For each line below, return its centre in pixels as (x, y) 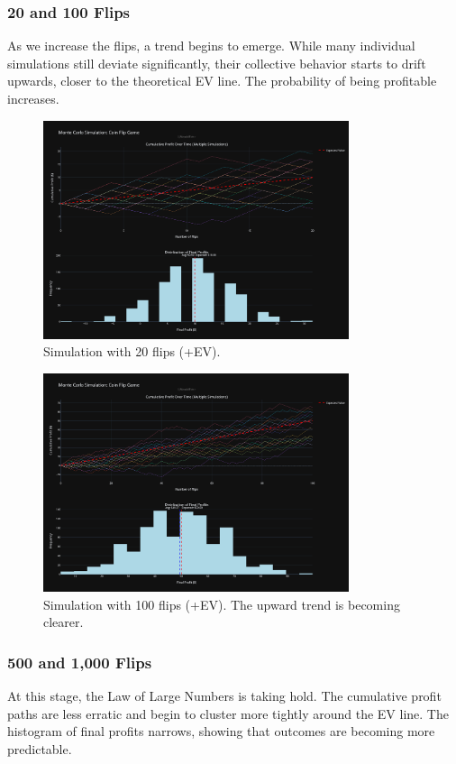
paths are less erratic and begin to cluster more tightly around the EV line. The (228, 713)
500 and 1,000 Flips (80, 662)
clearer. (64, 622)
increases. (33, 98)
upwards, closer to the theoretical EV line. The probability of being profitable (222, 81)
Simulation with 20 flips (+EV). (132, 351)
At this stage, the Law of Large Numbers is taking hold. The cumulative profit (224, 696)
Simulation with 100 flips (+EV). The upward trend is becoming (222, 604)
